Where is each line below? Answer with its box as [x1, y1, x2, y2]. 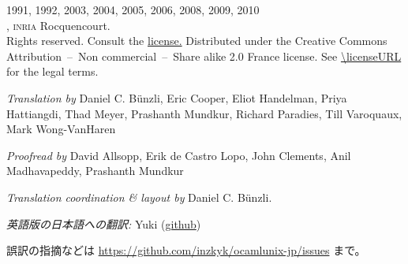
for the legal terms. [6, 63, 99, 80]
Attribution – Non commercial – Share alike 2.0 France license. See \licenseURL [6, 47, 402, 64]
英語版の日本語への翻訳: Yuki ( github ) [6, 215, 201, 232]
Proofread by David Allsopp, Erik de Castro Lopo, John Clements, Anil [6, 147, 351, 163]
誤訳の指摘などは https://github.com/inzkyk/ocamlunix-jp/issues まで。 [6, 242, 366, 258]
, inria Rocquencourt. [6, 17, 110, 33]
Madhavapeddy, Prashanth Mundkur [6, 162, 184, 179]
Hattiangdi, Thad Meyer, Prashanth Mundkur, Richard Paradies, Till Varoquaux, [6, 105, 402, 121]
